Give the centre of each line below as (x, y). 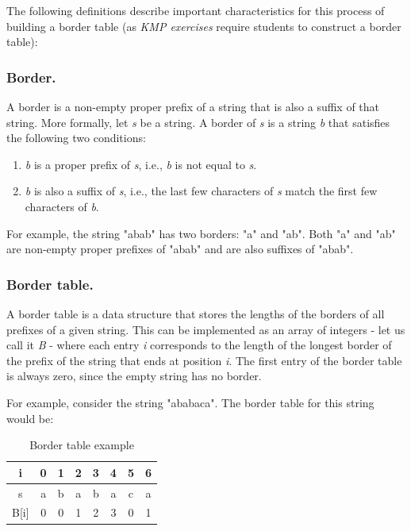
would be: (30, 418)
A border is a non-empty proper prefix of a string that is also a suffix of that (193, 106)
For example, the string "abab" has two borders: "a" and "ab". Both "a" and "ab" (201, 233)
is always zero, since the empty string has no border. (134, 376)
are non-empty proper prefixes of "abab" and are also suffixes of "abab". (180, 249)
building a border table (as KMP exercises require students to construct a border (204, 26)
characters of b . (62, 206)
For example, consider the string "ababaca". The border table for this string (190, 402)
